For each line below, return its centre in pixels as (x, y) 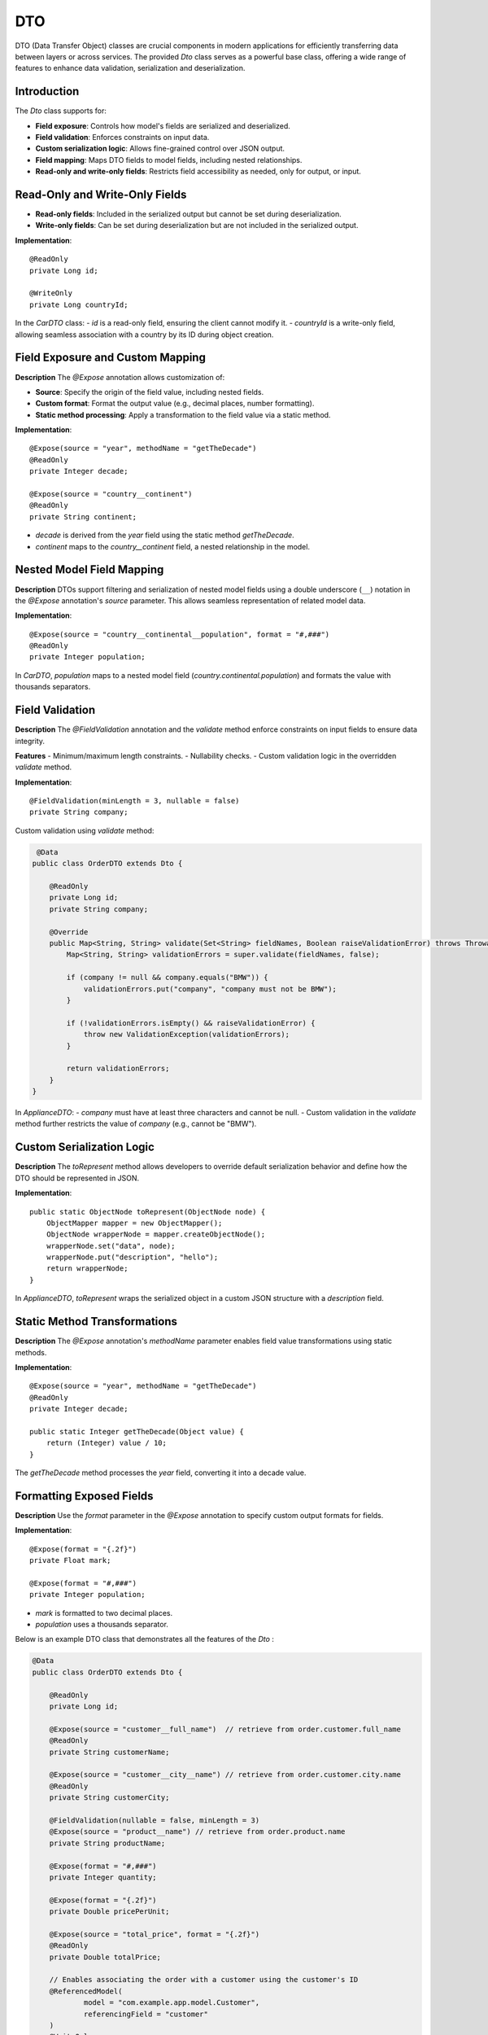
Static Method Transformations (96, 1322)
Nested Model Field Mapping (89, 570)
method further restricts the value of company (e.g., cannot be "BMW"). (136, 1124)
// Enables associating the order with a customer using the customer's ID (204, 1980)
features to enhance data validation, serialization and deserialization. (130, 68)
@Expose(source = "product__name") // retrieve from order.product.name (197, 1832)
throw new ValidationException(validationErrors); (187, 1035)
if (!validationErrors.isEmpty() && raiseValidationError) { (191, 1023)
